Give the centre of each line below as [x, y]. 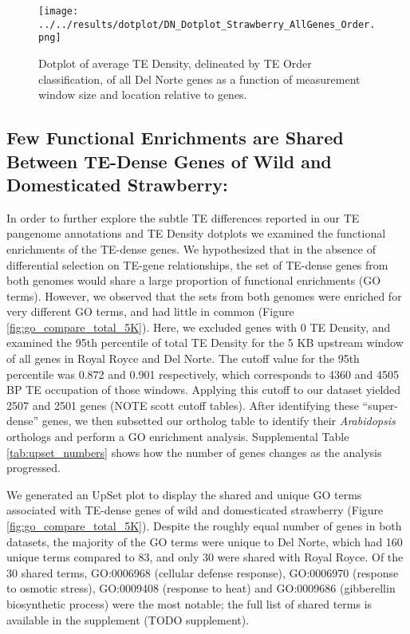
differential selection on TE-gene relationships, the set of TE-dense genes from [197, 264]
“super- [380, 405]
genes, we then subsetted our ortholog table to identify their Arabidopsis [219, 421]
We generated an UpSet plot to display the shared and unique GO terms [184, 494]
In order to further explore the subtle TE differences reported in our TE [183, 217]
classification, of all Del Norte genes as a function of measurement [199, 79]
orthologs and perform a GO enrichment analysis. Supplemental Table [178, 437]
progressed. [34, 468]
